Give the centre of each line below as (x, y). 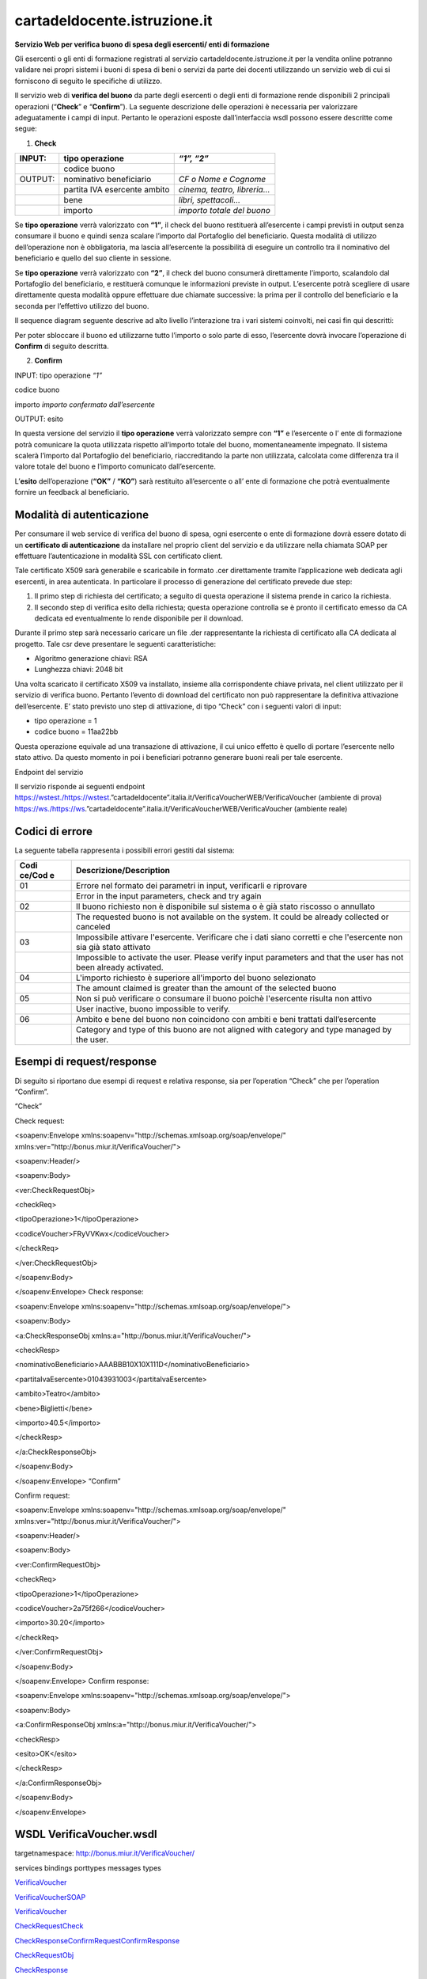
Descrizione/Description (123, 871)
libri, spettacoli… (210, 200)
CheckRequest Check (49, 1926)
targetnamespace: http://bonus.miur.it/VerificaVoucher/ (105, 1853)
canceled (93, 927)
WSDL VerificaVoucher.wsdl (86, 1835)
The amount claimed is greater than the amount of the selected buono (206, 988)
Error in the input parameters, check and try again (168, 896)
